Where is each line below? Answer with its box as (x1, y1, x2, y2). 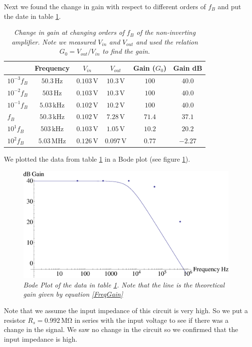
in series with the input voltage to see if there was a (74, 315, 229, 325)
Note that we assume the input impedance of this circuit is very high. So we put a (4, 305, 248, 316)
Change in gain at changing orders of (14, 27, 125, 37)
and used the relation (136, 36, 198, 46)
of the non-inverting (136, 27, 196, 37)
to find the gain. (102, 46, 150, 56)
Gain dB (173, 62, 203, 73)
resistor (4, 315, 26, 325)
